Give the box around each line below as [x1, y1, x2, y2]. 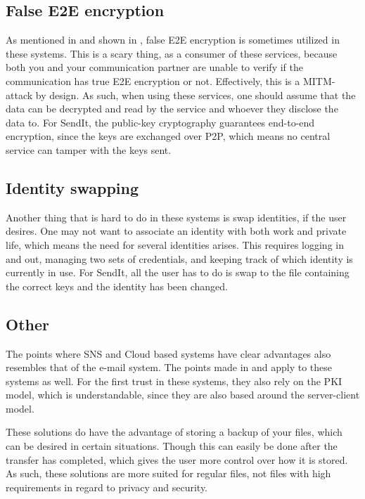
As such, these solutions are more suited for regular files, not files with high [6, 466, 331, 481]
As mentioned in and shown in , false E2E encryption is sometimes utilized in [6, 32, 340, 47]
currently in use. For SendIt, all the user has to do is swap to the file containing [6, 265, 350, 280]
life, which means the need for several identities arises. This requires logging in [6, 237, 344, 252]
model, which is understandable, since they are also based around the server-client [6, 387, 360, 402]
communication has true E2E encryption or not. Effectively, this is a [6, 73, 300, 88]
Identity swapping [6, 176, 139, 198]
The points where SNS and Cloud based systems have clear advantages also [6, 346, 331, 361]
